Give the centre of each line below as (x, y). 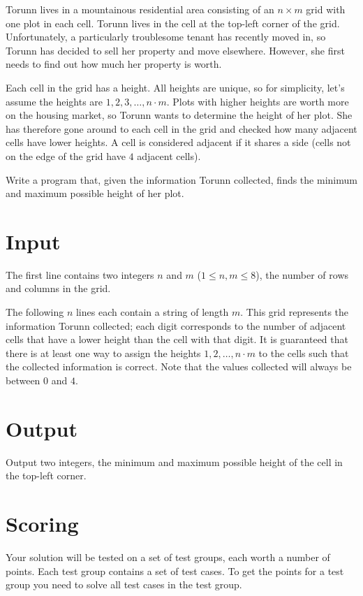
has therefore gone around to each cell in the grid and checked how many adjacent (181, 128)
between (23, 380)
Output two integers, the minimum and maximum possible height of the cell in (174, 461)
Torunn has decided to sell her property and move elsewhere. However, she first (175, 50)
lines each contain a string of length (152, 312)
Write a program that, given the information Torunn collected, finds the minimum (181, 179)
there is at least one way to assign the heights (103, 352)
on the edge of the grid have (66, 155)
